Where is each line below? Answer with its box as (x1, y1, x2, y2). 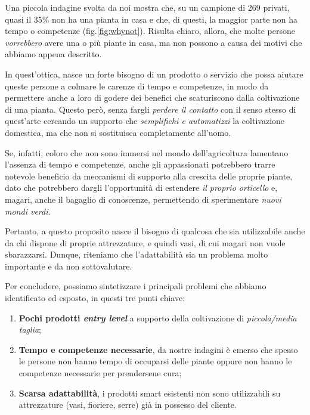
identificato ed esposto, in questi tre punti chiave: (5, 292, 185, 304)
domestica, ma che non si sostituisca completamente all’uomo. (5, 126, 231, 138)
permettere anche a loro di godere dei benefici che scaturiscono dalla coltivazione (5, 91, 300, 104)
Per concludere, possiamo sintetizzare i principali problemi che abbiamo (5, 280, 266, 292)
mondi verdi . (5, 205, 51, 217)
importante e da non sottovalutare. (5, 259, 132, 272)
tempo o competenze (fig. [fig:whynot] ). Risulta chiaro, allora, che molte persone (5, 24, 295, 37)
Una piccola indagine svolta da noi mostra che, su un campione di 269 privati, (5, 1, 290, 13)
